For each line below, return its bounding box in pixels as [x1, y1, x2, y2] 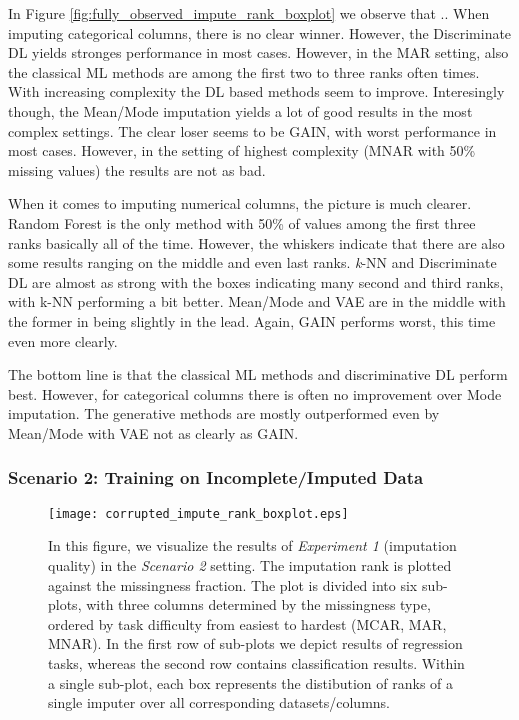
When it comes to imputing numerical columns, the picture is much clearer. [8, 193, 472, 214]
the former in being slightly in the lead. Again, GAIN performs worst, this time [8, 310, 496, 331]
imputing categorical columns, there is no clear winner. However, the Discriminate [8, 22, 512, 43]
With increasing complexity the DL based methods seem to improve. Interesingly [8, 81, 505, 102]
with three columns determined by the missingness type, [86, 594, 431, 615]
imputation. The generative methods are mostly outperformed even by [8, 403, 440, 424]
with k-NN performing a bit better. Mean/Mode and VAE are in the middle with [8, 291, 506, 312]
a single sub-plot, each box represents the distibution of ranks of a [48, 672, 454, 693]
